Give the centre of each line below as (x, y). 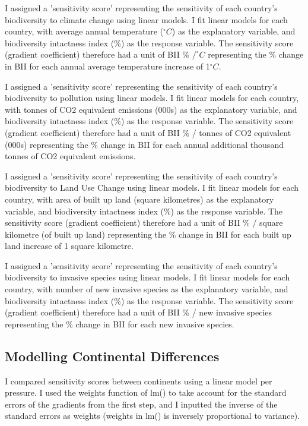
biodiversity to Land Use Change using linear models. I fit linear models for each (152, 187)
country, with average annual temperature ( (84, 31)
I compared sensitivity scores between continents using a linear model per (139, 381)
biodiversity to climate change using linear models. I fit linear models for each (146, 19)
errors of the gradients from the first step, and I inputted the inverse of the (141, 404)
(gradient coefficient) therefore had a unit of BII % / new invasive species (139, 312)
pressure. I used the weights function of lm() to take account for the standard (146, 392)
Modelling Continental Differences (112, 356)
